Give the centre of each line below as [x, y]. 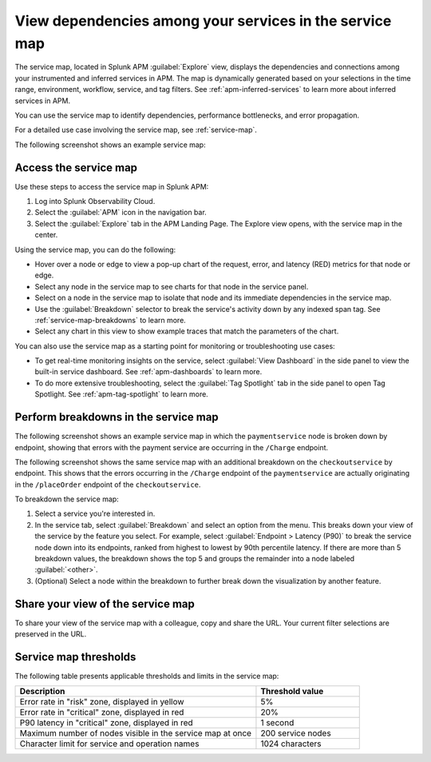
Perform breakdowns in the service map [117, 417]
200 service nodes [296, 733]
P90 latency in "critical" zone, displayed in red [106, 723]
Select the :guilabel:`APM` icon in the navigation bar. [121, 213]
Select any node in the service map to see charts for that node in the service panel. [172, 286]
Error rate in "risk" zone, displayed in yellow [102, 702]
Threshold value [292, 692]
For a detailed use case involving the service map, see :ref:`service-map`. [136, 130]
